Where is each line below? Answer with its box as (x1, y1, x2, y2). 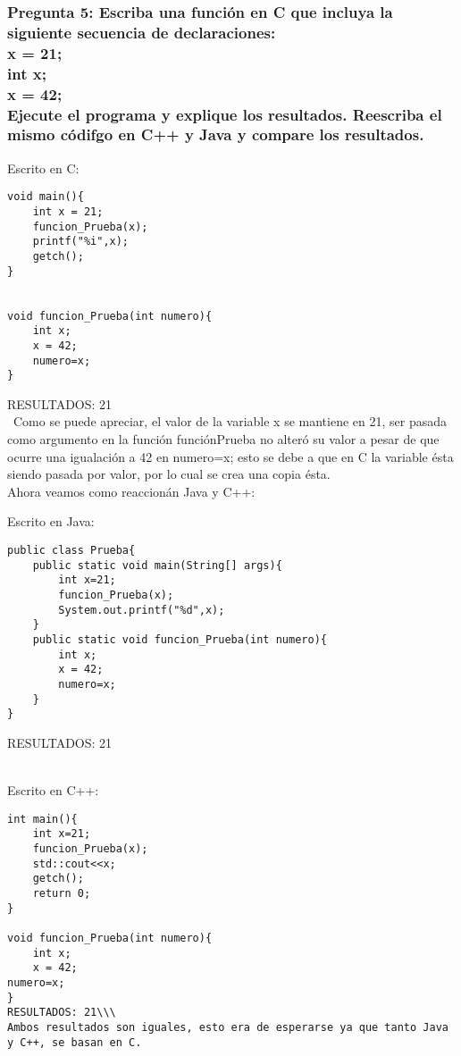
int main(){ (7, 812, 78, 826)
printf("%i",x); (32, 235, 130, 248)
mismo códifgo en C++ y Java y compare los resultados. (7, 123, 424, 146)
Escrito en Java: (7, 512, 95, 531)
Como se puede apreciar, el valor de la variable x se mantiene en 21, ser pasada (13, 412, 447, 431)
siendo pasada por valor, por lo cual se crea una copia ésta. (7, 465, 331, 483)
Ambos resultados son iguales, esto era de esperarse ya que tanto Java (7, 1020, 448, 1034)
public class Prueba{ (7, 544, 136, 557)
